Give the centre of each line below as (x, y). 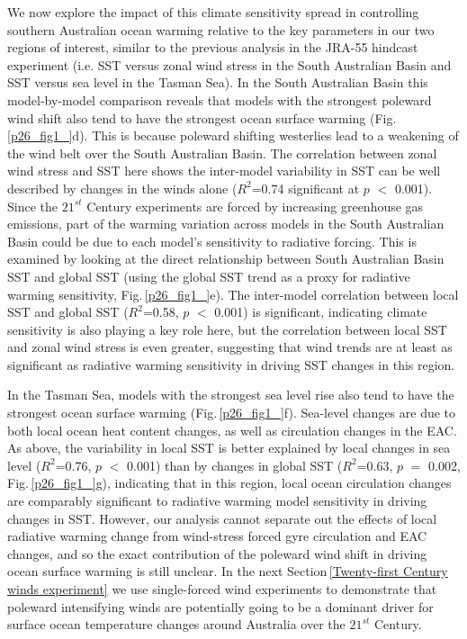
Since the (32, 206)
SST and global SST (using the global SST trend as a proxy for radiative (209, 276)
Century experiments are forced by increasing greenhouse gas (255, 206)
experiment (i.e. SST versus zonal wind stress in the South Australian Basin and (229, 64)
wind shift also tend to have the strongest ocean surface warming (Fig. (202, 117)
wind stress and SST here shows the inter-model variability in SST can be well (224, 171)
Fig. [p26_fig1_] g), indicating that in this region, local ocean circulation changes (229, 483)
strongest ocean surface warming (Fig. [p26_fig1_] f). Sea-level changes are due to (232, 413)
